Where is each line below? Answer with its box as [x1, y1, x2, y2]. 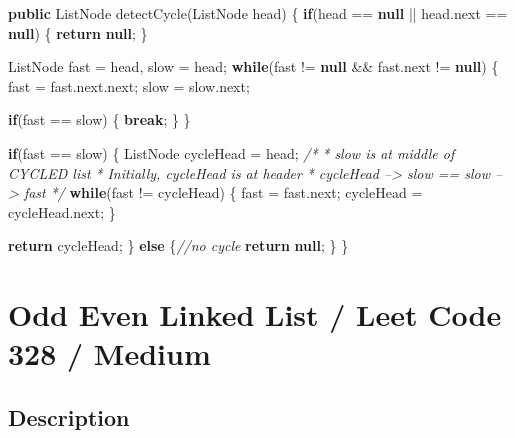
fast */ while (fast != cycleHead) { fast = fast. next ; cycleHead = [23, 182, 423, 203]
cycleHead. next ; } [8, 201, 116, 222]
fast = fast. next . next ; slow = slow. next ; [8, 75, 250, 96]
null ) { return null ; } [8, 22, 148, 43]
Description [8, 401, 130, 432]
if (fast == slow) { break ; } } [8, 109, 191, 130]
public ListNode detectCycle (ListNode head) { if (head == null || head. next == [8, 3, 508, 23]
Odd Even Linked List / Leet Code [8, 294, 502, 335]
